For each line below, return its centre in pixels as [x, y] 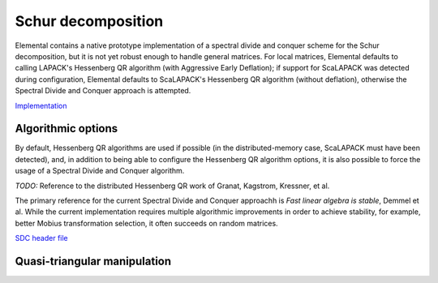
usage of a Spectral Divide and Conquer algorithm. [100, 171]
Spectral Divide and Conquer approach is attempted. [103, 91]
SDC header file [41, 238]
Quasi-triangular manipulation [93, 261]
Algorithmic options [67, 129]
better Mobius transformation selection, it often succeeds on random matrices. [147, 223]
